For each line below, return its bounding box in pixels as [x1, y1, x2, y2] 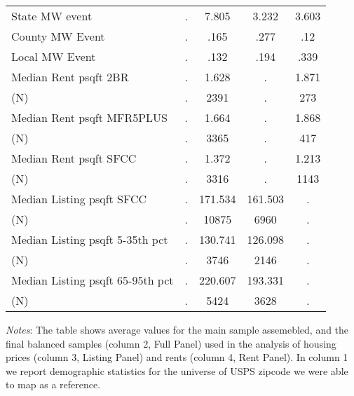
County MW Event [11, 28, 105, 44]
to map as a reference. [6, 377, 101, 392]
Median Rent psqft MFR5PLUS [11, 109, 168, 125]
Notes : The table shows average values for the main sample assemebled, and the [6, 322, 349, 336]
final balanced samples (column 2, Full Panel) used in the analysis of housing [6, 336, 336, 350]
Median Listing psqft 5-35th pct [11, 231, 168, 247]
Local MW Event [11, 48, 96, 64]
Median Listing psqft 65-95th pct [11, 272, 174, 288]
